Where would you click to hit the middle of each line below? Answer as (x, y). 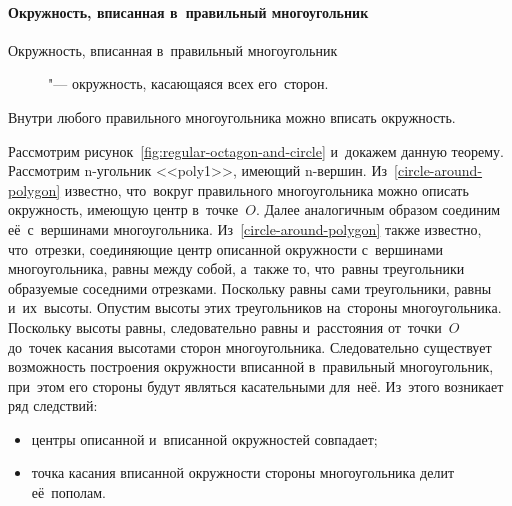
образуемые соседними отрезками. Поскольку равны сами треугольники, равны (250, 287)
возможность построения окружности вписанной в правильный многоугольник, (251, 366)
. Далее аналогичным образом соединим (378, 209)
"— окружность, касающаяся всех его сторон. (188, 83)
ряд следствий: (53, 405)
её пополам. (68, 492)
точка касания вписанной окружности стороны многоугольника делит (243, 472)
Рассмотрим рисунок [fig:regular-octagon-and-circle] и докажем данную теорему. (256, 150)
